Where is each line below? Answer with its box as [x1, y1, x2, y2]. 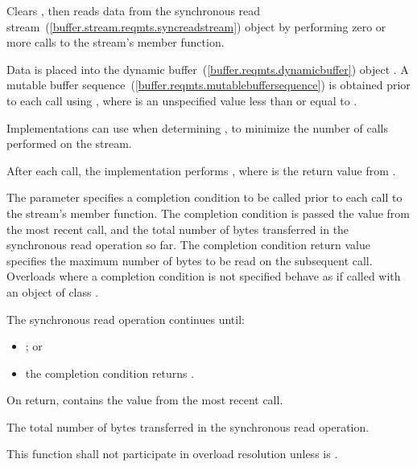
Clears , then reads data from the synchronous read [6, 2, 261, 18]
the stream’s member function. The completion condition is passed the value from [6, 204, 410, 221]
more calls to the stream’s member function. [6, 34, 225, 51]
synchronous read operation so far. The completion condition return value [6, 236, 371, 253]
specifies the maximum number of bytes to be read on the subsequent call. [6, 252, 373, 268]
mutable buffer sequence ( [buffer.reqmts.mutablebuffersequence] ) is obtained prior [6, 76, 411, 93]
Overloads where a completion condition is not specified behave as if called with [6, 268, 401, 285]
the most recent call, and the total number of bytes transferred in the [6, 220, 349, 237]
